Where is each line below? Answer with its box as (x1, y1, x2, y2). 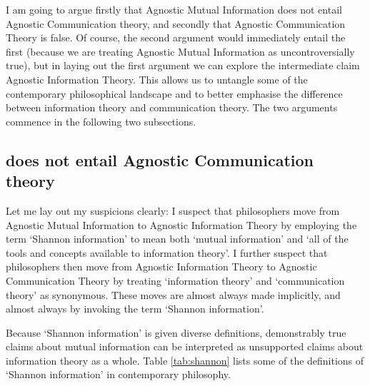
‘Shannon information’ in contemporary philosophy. (6, 367, 231, 382)
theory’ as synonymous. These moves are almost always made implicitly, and (6, 287, 341, 302)
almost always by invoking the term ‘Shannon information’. (6, 301, 264, 316)
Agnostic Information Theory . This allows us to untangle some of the (6, 71, 308, 86)
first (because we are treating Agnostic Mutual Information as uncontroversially (6, 44, 355, 59)
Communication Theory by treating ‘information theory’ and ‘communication (6, 273, 345, 288)
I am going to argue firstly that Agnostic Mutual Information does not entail (6, 2, 342, 16)
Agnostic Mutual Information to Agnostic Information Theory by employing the (6, 217, 357, 232)
